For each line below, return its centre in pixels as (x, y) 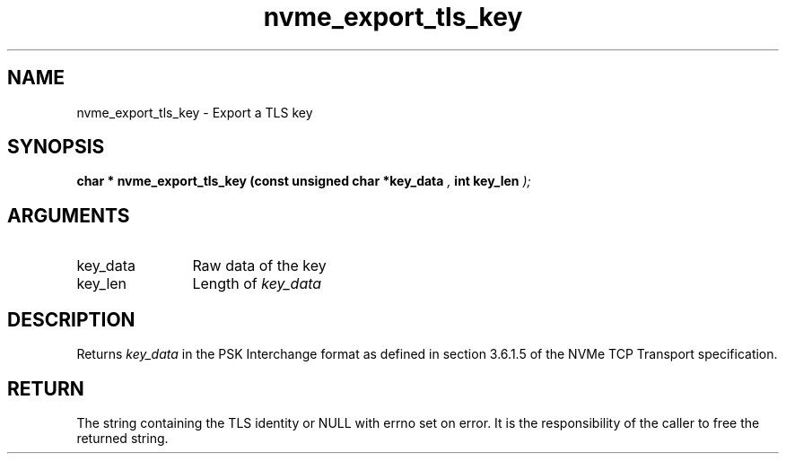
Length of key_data (257, 284)
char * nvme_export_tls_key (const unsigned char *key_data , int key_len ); (304, 181)
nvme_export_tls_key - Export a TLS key (195, 112)
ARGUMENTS (69, 215)
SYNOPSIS (56, 147)
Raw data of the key (259, 266)
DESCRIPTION (71, 319)
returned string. (122, 438)
